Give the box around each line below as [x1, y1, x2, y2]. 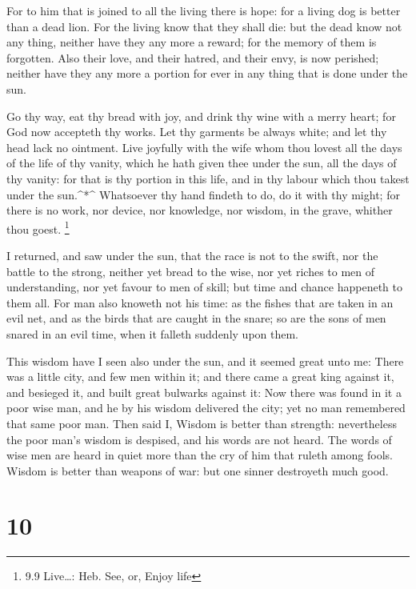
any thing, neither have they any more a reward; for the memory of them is [6, 34, 377, 50]
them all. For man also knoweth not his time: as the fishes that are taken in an [6, 294, 394, 311]
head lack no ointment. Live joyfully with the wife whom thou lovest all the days [6, 138, 402, 155]
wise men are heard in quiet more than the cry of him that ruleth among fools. [6, 447, 393, 463]
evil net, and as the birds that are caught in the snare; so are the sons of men [6, 310, 386, 327]
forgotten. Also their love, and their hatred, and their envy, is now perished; [6, 49, 379, 66]
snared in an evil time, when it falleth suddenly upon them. [6, 325, 299, 342]
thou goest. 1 [6, 218, 70, 237]
